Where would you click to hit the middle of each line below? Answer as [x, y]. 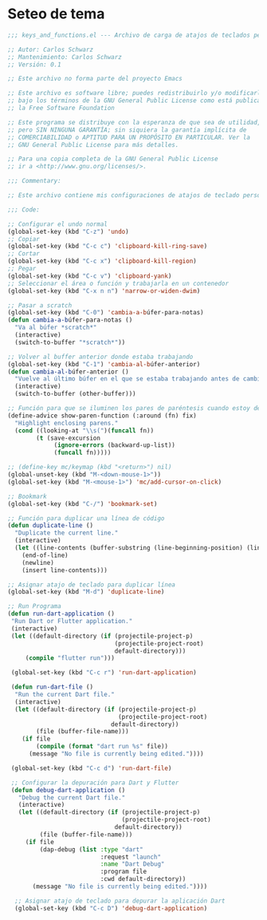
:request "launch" [130, 857]
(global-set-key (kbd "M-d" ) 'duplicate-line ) [86, 592]
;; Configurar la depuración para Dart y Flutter [95, 783]
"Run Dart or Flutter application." [72, 622]
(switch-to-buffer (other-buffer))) [75, 394]
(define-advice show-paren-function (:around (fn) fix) [102, 416]
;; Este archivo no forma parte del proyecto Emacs [95, 79]
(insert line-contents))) [65, 570]
